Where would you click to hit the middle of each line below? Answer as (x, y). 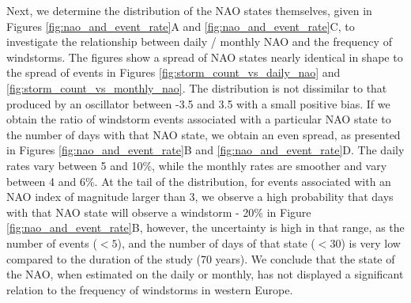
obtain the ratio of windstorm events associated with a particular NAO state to (199, 119)
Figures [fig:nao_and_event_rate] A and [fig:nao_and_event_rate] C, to (181, 26)
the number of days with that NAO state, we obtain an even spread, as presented (204, 134)
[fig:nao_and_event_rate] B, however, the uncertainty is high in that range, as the (205, 227)
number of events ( (52, 242)
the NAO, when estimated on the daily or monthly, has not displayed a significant (205, 274)
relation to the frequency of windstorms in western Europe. (150, 289)
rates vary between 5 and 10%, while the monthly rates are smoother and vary (197, 165)
